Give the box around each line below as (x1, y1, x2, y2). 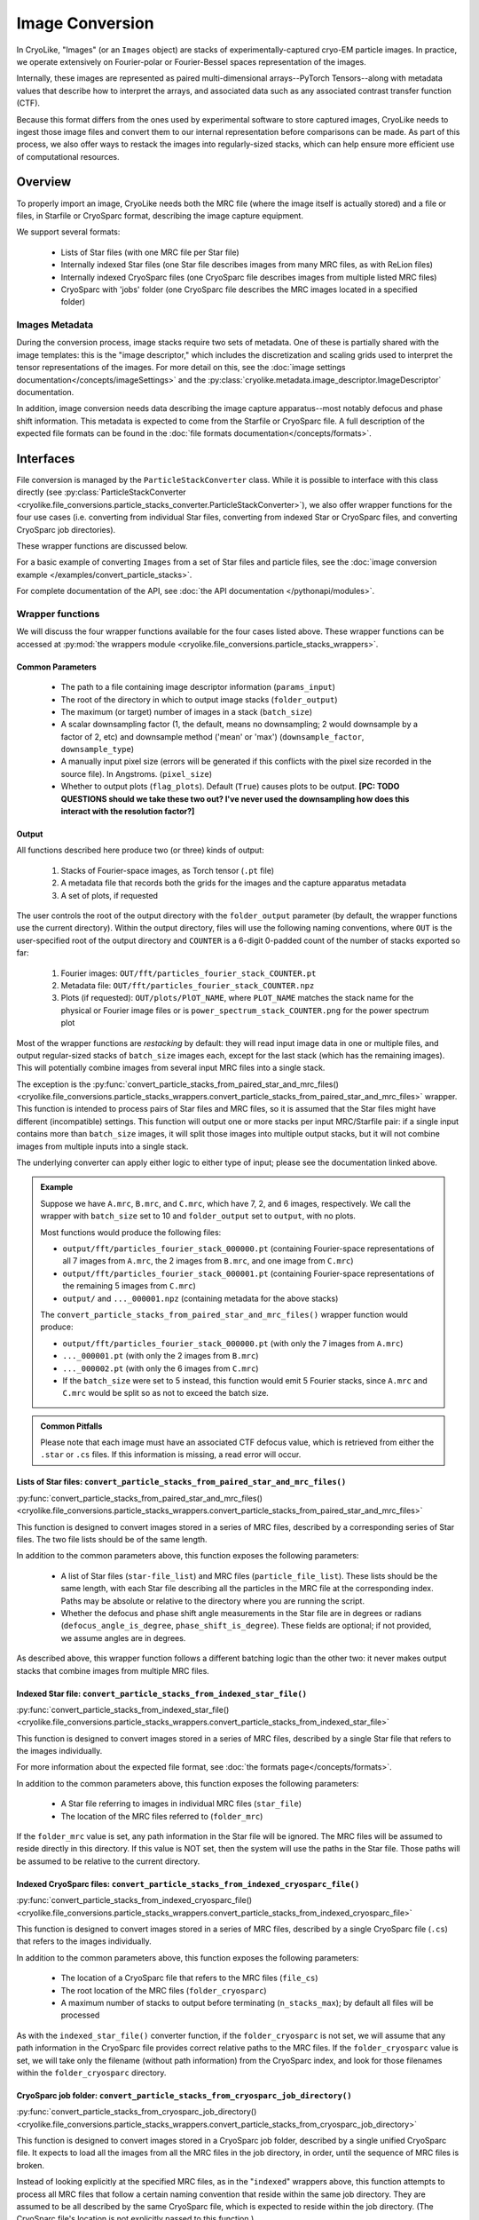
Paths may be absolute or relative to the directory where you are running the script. (60, 1595, 365, 1606)
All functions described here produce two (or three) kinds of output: (16, 844, 265, 856)
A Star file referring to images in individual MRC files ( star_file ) (60, 1798, 302, 1809)
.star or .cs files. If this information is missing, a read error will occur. (40, 1449, 302, 1460)
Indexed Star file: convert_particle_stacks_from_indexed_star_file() (16, 1688, 308, 1699)
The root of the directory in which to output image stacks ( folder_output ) (60, 694, 338, 705)
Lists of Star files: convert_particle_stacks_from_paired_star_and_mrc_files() (16, 1477, 347, 1487)
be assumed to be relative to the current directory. (16, 1856, 200, 1867)
